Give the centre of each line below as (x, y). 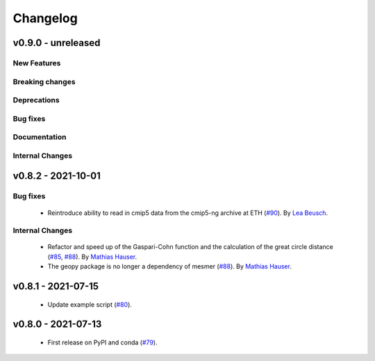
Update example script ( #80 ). (90, 304)
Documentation (40, 137)
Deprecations (36, 100)
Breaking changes (44, 81)
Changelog (45, 18)
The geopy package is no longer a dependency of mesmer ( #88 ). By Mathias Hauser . (169, 266)
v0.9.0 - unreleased (57, 43)
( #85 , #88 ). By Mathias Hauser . (92, 257)
